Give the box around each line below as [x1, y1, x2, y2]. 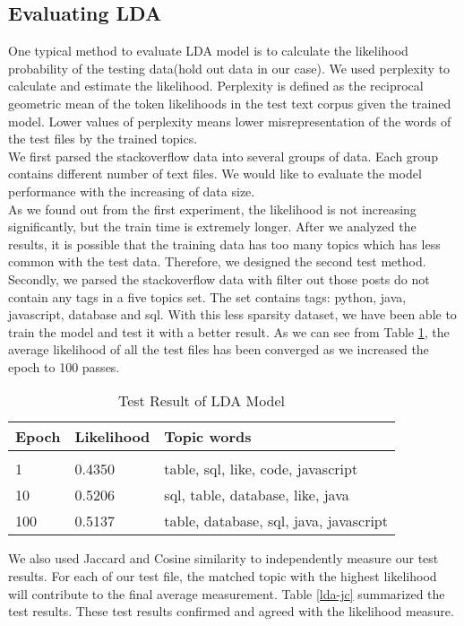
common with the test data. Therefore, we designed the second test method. [8, 252, 426, 271]
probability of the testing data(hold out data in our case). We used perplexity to [8, 58, 451, 77]
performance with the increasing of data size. [8, 181, 255, 200]
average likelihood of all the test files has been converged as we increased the [8, 340, 429, 359]
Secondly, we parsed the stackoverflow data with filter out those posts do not [8, 269, 430, 288]
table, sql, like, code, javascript [164, 458, 358, 480]
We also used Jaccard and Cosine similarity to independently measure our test [8, 549, 439, 568]
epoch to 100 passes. [8, 357, 120, 376]
